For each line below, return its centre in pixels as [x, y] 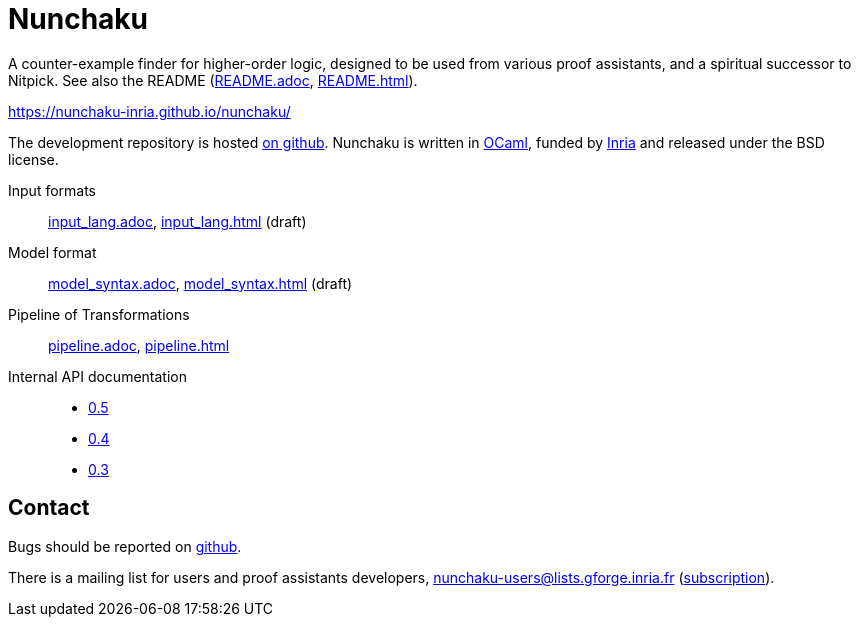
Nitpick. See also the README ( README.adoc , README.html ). [213, 80]
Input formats [52, 190]
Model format [52, 252]
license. [33, 159]
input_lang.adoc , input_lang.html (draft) [177, 221]
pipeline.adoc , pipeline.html [139, 345]
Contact [49, 508]
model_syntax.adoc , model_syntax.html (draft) [200, 283]
